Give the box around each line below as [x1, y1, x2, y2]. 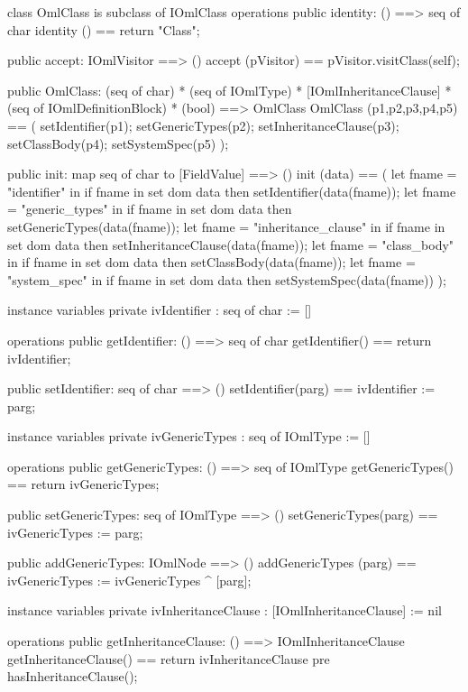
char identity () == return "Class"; [7, 20, 200, 39]
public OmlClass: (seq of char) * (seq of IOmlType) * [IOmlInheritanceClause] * [7, 80, 452, 99]
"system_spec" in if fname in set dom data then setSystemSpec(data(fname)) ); [7, 270, 446, 289]
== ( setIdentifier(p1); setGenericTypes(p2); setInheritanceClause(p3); [7, 115, 399, 134]
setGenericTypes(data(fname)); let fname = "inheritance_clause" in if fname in [7, 217, 445, 235]
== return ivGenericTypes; [7, 475, 160, 494]
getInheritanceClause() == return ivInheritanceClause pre [7, 649, 330, 668]
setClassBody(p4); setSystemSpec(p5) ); [7, 134, 229, 152]
